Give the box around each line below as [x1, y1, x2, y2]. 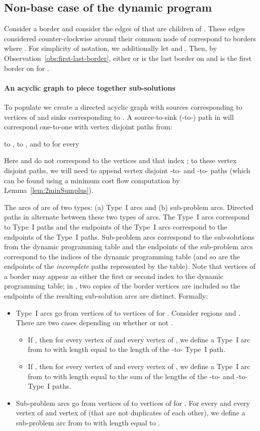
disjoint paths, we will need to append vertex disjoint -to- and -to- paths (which [4, 165, 250, 175]
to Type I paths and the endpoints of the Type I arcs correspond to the [4, 221, 227, 232]
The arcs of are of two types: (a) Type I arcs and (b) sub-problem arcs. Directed [4, 201, 253, 212]
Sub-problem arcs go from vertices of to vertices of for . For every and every [16, 397, 250, 408]
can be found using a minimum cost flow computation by [4, 175, 180, 185]
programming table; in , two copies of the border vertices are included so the [4, 280, 240, 291]
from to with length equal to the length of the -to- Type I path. [28, 344, 226, 354]
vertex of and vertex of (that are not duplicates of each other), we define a [16, 407, 245, 418]
